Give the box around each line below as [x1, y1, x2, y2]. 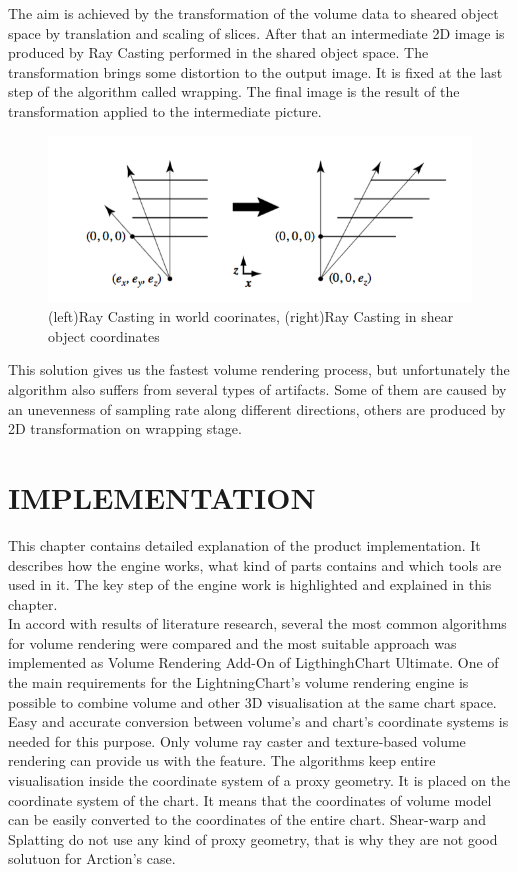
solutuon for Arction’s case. [8, 848, 176, 869]
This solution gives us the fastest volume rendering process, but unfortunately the [8, 359, 510, 380]
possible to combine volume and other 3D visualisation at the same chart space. [8, 691, 497, 712]
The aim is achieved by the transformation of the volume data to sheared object [8, 3, 499, 23]
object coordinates [48, 325, 160, 346]
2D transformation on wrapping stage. [8, 418, 242, 439]
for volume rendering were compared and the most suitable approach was [8, 632, 457, 653]
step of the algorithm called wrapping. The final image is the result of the [8, 81, 460, 102]
